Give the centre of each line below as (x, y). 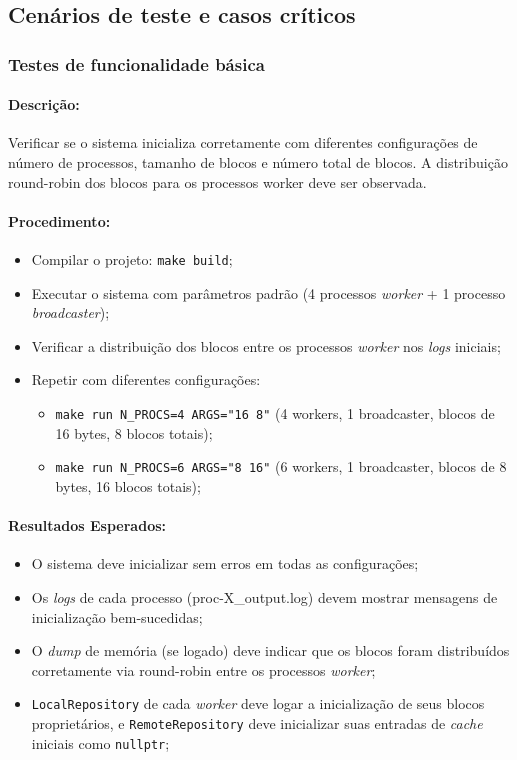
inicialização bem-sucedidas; (117, 616)
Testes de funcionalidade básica (136, 63)
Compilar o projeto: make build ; (132, 259)
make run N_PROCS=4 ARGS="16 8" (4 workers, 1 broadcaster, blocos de (275, 413)
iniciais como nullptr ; (100, 742)
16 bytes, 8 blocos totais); (134, 432)
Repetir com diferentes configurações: (146, 379)
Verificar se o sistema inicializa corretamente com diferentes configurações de (243, 142)
